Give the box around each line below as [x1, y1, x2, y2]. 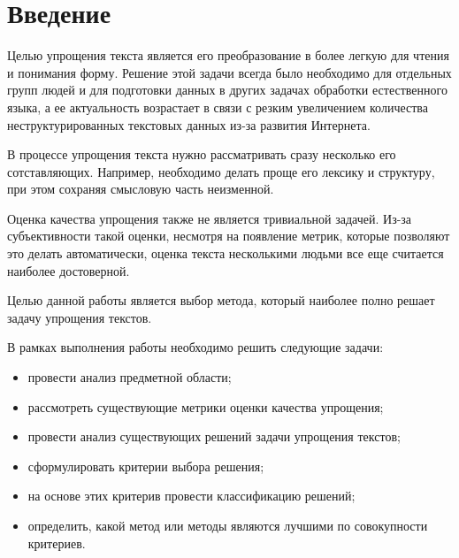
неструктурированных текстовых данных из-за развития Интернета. [7, 115, 371, 134]
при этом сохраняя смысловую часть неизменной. [7, 180, 274, 198]
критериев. [27, 533, 86, 552]
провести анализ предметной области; [27, 368, 232, 386]
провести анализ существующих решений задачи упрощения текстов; [27, 427, 401, 446]
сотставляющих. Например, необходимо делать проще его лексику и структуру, [7, 162, 435, 180]
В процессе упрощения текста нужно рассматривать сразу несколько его [7, 145, 396, 164]
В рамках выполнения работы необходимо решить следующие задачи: [7, 338, 384, 356]
